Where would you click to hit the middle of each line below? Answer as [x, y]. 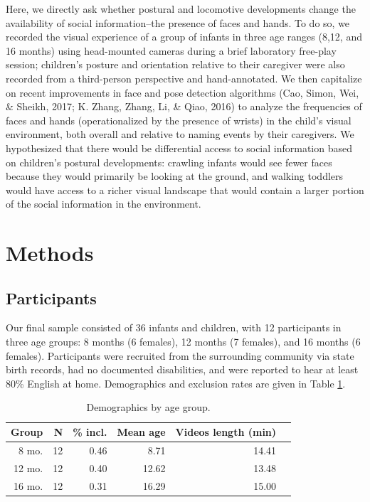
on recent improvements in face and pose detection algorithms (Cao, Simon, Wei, [183, 92]
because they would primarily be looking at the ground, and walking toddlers [175, 176]
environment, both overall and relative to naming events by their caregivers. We [180, 134]
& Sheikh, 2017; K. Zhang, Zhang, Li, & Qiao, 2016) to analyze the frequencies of [184, 106]
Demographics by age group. [148, 407]
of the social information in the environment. [104, 204]
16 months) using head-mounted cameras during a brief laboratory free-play [171, 50]
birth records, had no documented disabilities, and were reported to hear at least [182, 369]
